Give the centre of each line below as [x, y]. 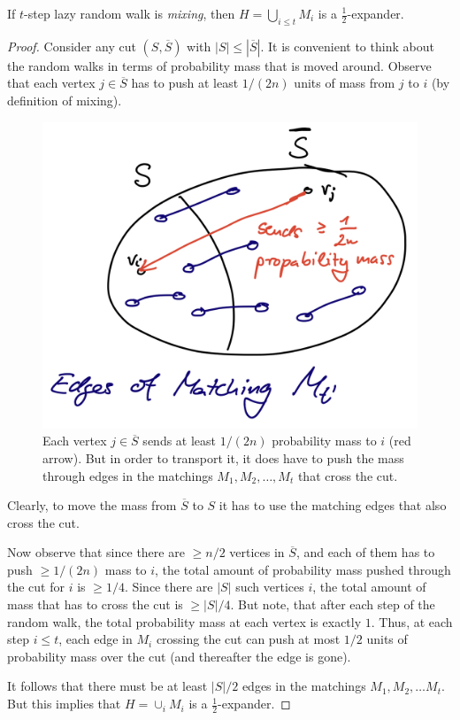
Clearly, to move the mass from [92, 505]
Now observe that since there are [96, 552]
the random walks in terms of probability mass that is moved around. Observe [219, 65]
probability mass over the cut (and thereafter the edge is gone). [179, 656]
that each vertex [51, 83]
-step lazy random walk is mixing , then [130, 13]
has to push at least [185, 83]
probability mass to [324, 441]
